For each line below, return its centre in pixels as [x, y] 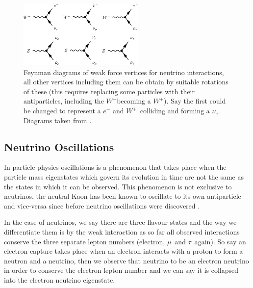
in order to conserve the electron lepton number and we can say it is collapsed [121, 270]
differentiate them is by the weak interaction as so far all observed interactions [122, 232]
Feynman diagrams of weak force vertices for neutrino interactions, [124, 72]
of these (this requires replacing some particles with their [109, 91]
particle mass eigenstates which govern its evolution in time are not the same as [124, 177]
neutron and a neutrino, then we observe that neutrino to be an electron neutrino [126, 260]
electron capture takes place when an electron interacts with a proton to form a [124, 251]
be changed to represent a [62, 111]
